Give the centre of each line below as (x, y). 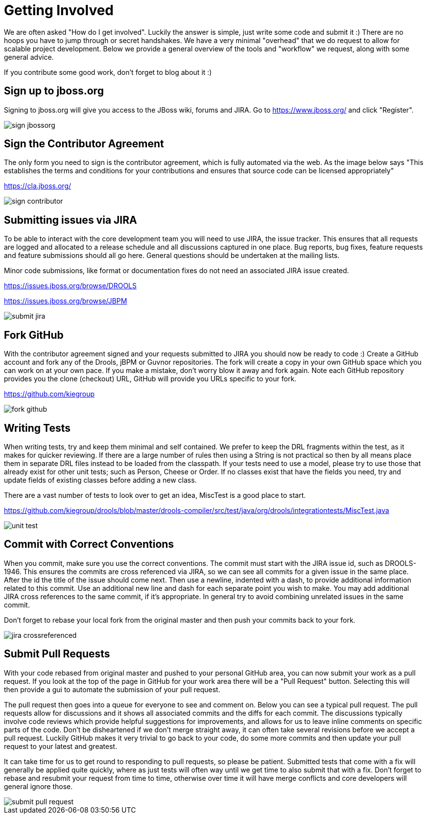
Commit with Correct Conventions (89, 544)
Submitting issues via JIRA (71, 220)
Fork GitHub (34, 335)
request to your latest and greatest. (61, 746)
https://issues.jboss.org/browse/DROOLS (71, 286)
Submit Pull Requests (57, 654)
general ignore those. (38, 786)
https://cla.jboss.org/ (38, 186)
